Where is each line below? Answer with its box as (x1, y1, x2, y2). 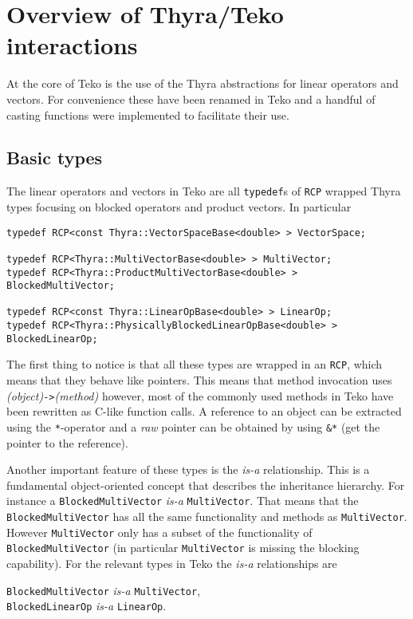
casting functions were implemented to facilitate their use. (6, 106, 289, 123)
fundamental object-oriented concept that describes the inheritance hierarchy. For (6, 476, 405, 493)
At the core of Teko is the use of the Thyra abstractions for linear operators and (6, 75, 399, 92)
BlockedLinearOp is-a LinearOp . (6, 597, 167, 614)
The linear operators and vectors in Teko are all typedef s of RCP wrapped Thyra (6, 183, 401, 199)
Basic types (6, 145, 103, 170)
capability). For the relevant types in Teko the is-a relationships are (6, 555, 337, 572)
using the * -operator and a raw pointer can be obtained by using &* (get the (6, 418, 380, 435)
